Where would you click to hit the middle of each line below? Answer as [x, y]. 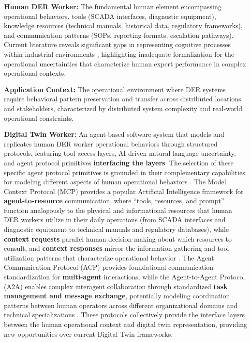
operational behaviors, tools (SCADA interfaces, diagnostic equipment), [110, 16]
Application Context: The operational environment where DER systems [115, 89]
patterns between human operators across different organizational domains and [121, 305]
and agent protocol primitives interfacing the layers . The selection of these [119, 162]
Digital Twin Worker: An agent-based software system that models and [114, 134]
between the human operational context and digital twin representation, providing [126, 324]
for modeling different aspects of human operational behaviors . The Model [115, 182]
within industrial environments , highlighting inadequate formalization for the [119, 54]
